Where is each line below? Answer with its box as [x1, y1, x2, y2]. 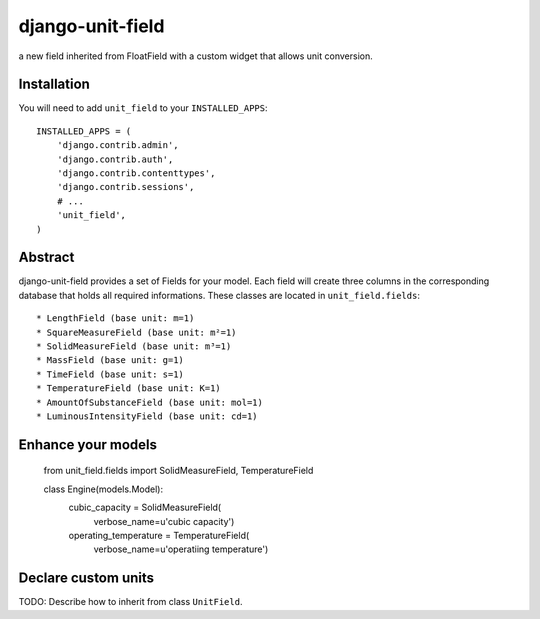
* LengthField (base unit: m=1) [36, 313, 195, 324]
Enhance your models [18, 436, 157, 453]
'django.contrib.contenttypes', [56, 168, 216, 179]
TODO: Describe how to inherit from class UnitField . [18, 596, 243, 608]
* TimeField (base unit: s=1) [36, 368, 185, 380]
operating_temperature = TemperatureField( [68, 529, 250, 541]
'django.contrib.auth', [56, 153, 174, 165]
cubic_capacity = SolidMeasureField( [68, 501, 222, 514]
